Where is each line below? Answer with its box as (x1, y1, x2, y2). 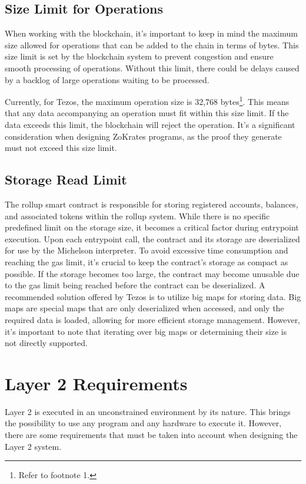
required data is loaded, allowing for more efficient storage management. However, (5, 313, 301, 325)
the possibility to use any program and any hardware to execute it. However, (5, 417, 282, 429)
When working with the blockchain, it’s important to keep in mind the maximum (5, 27, 298, 39)
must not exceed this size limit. (5, 141, 117, 154)
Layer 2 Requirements (5, 371, 188, 395)
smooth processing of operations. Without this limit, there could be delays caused (5, 61, 300, 74)
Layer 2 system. (5, 440, 62, 452)
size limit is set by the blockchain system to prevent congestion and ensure (5, 50, 274, 62)
